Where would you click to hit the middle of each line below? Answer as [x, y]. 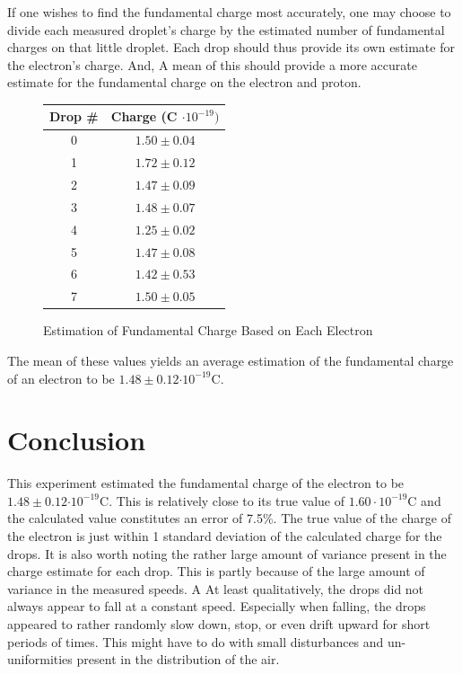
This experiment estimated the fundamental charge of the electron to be [206, 483]
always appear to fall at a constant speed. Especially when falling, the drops [217, 606]
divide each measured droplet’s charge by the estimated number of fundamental [226, 29]
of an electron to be [61, 378]
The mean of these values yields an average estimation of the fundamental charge [231, 360]
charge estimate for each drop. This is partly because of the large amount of [216, 571]
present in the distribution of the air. [178, 659]
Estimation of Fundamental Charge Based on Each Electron [208, 330]
